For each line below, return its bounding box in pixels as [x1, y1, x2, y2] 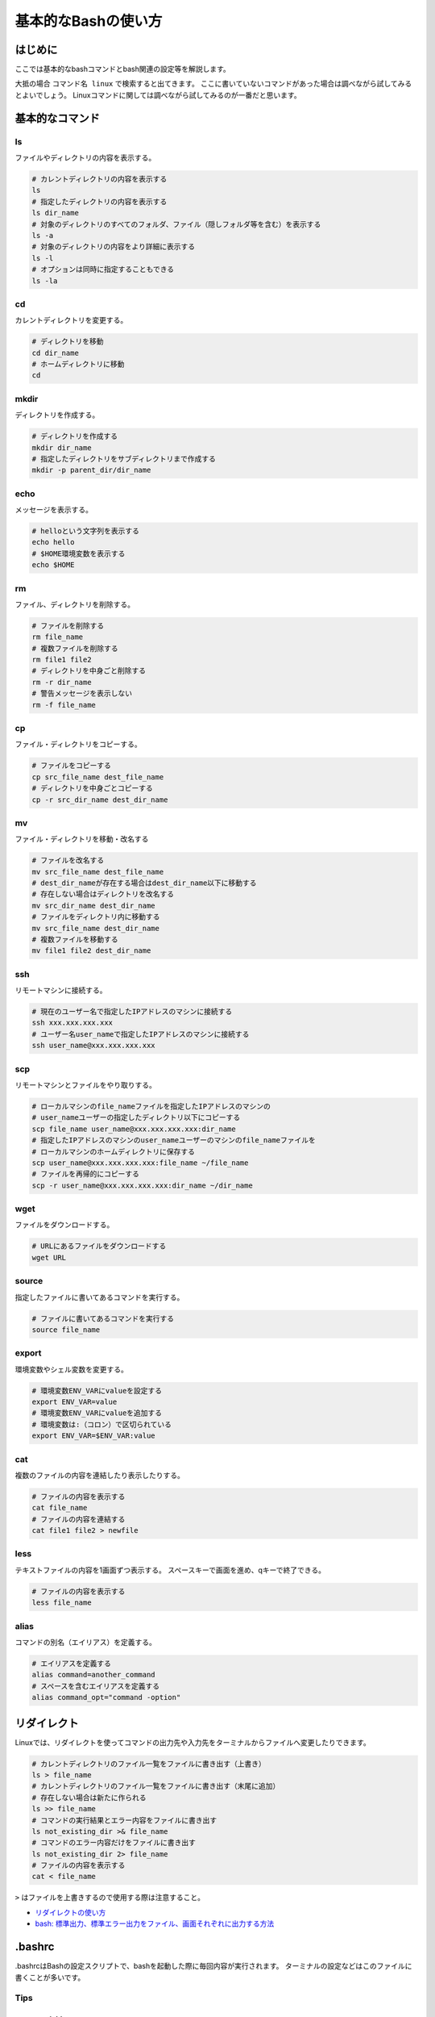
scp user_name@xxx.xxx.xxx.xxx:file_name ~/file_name [31, 1158, 249, 1167]
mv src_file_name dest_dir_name [31, 924, 160, 933]
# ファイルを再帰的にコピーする [31, 1170, 140, 1179]
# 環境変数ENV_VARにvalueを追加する [31, 1409, 163, 1418]
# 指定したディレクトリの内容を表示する [31, 197, 168, 206]
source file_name [31, 1325, 101, 1334]
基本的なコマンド [14, 111, 100, 125]
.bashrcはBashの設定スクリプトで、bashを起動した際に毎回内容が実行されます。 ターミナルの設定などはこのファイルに [14, 1961, 412, 1971]
